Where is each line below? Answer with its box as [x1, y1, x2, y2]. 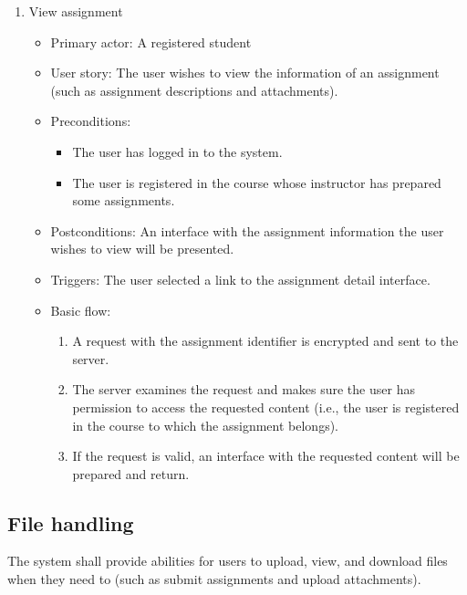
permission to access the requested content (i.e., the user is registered [72, 397, 460, 416]
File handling [7, 508, 134, 537]
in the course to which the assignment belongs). [72, 415, 338, 434]
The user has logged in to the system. [72, 141, 283, 161]
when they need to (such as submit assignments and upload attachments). [7, 569, 421, 589]
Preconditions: [50, 111, 131, 130]
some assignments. [72, 191, 175, 210]
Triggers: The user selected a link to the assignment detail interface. [50, 269, 431, 288]
